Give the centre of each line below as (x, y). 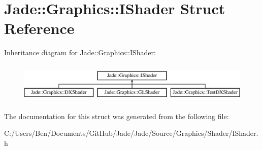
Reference (39, 28)
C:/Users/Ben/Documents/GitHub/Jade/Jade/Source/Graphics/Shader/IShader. (131, 133)
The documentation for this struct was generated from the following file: (117, 116)
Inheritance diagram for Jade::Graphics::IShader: (80, 52)
